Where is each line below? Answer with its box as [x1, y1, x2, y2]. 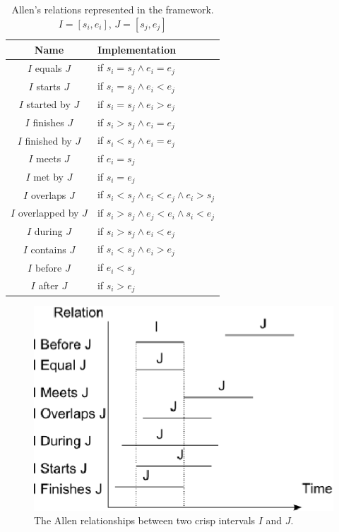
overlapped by [18, 205, 79, 220]
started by [26, 97, 71, 111]
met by [33, 169, 64, 184]
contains [30, 241, 66, 256]
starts [36, 78, 61, 93]
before [35, 260, 62, 274]
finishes [32, 114, 64, 129]
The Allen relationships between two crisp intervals [34, 513, 256, 528]
